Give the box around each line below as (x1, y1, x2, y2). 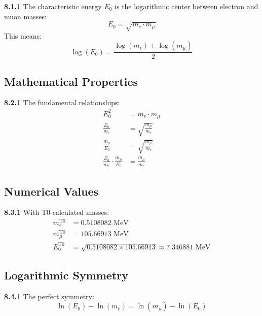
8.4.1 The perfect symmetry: (4, 291, 94, 301)
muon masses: (4, 11, 47, 21)
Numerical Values (4, 183, 99, 199)
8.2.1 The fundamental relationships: (4, 97, 120, 108)
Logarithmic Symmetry (4, 267, 129, 282)
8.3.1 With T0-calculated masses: (4, 207, 109, 217)
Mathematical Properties (4, 73, 138, 89)
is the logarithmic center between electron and (115, 1, 258, 11)
